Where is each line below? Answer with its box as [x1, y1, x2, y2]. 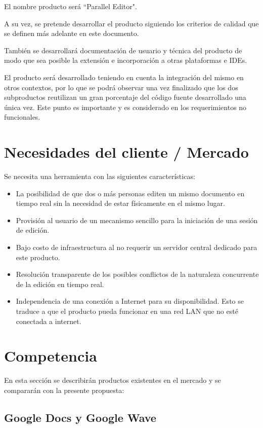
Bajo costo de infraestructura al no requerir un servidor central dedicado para [16, 242, 257, 253]
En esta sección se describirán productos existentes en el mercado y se [4, 375, 221, 385]
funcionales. [4, 112, 40, 122]
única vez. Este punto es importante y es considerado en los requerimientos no [4, 101, 247, 112]
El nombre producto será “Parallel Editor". [4, 1, 137, 11]
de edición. [16, 225, 50, 235]
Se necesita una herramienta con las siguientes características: [4, 171, 195, 182]
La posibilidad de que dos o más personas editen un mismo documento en [16, 188, 245, 198]
